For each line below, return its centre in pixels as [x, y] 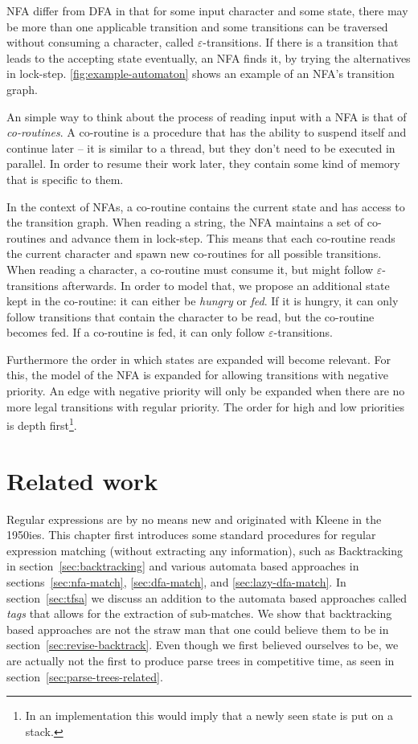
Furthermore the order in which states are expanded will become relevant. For [199, 359]
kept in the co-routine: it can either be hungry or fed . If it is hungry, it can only [203, 301]
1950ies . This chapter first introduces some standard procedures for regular [191, 535]
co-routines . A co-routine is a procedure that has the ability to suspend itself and [207, 132]
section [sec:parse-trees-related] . [85, 676]
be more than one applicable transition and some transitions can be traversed [197, 26]
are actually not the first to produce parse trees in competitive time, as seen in [201, 660]
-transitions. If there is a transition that [301, 42]
